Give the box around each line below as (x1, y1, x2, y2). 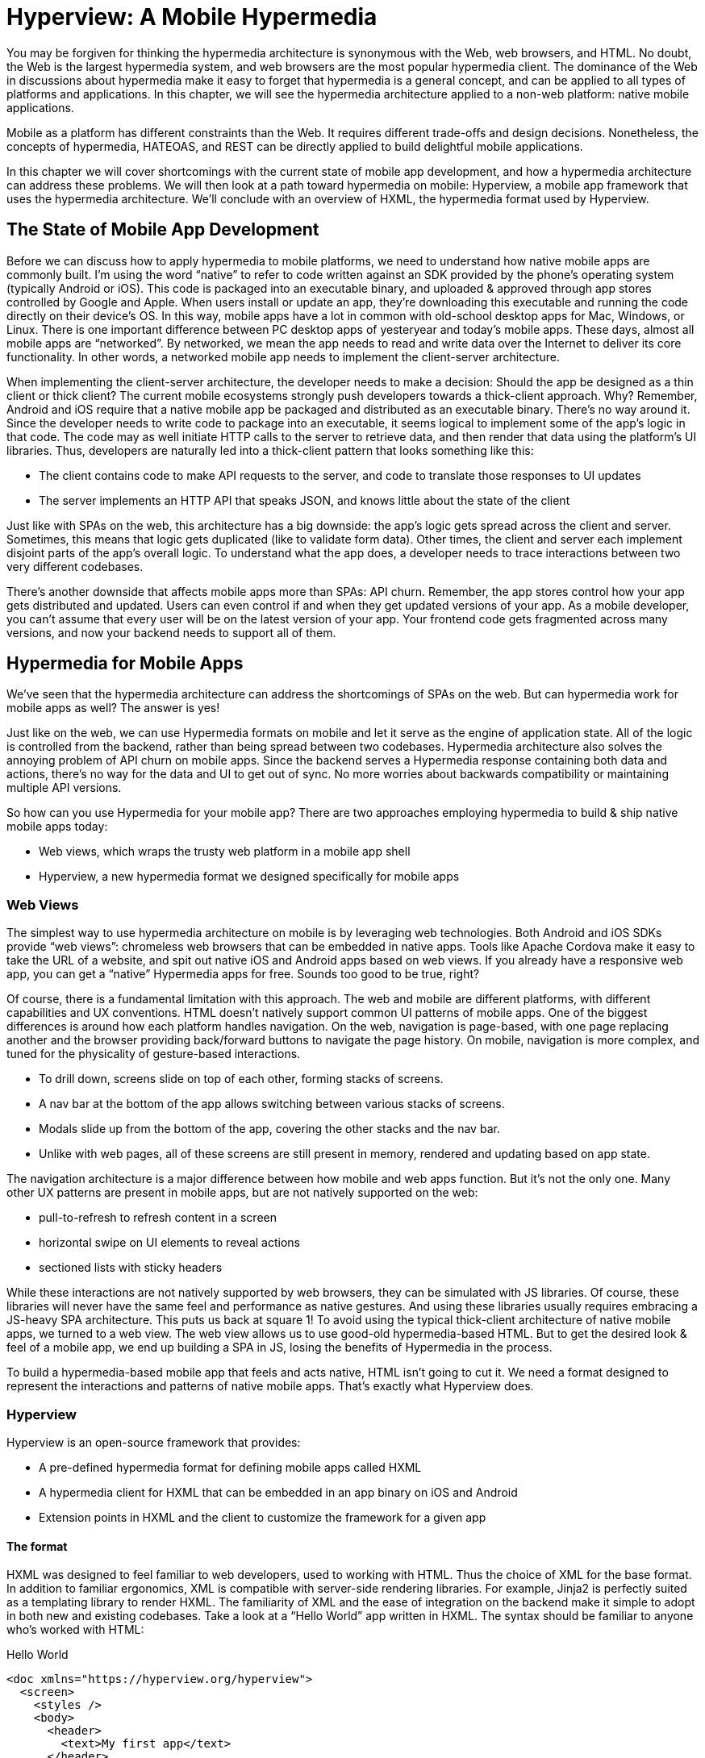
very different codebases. (6, 559, 144, 573)
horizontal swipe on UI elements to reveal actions (39, 1235, 300, 1250)
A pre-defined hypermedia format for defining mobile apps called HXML (39, 1460, 422, 1474)
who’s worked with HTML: (6, 1623, 144, 1637)
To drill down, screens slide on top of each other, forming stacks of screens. (39, 1072, 444, 1086)
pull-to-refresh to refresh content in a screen (39, 1210, 277, 1225)
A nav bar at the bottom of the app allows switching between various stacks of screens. (39, 1097, 505, 1111)
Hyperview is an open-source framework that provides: (6, 1435, 301, 1449)
